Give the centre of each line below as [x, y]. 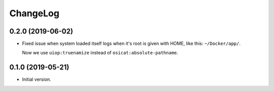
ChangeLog [34, 13]
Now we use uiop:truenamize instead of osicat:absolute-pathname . [100, 53]
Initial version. [37, 79]
